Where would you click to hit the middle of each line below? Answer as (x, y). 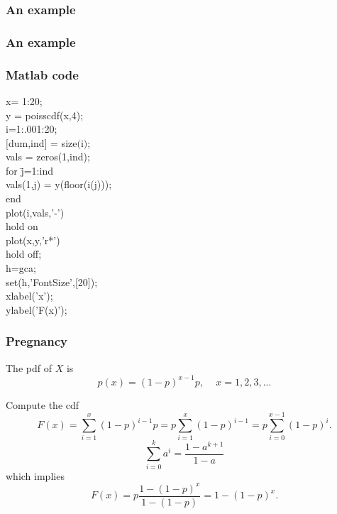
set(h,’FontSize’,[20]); (52, 281)
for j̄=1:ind (29, 170)
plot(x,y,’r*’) (33, 240)
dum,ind (26, 142)
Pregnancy (37, 341)
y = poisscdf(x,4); (45, 115)
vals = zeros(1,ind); (48, 157)
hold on (22, 226)
